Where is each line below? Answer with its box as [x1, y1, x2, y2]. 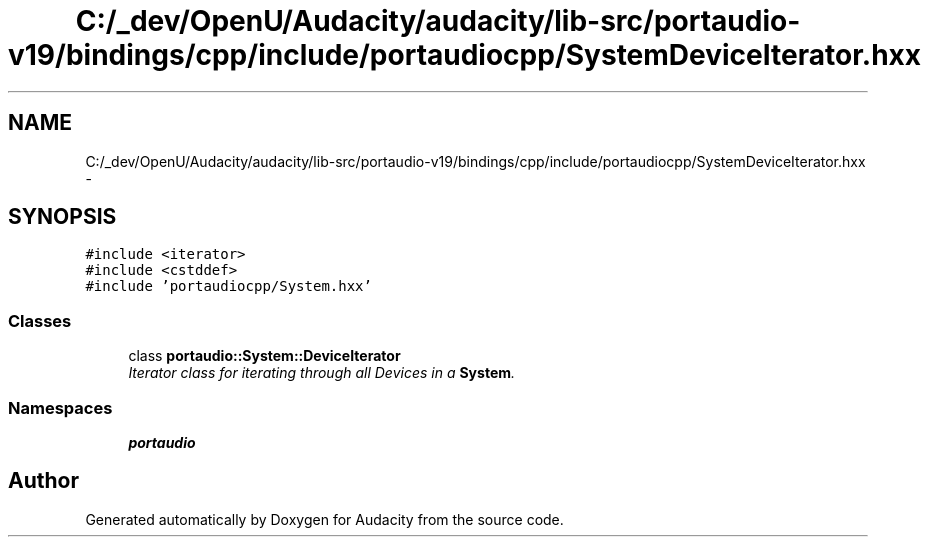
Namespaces [8, 397, 113, 418]
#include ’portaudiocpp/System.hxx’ [85, 278, 372, 295]
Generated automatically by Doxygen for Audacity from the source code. [85, 510, 564, 528]
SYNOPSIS [8, 204, 117, 230]
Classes [8, 310, 72, 331]
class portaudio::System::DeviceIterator [128, 347, 401, 365]
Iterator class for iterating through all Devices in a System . [128, 364, 516, 382]
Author [8, 468, 79, 494]
